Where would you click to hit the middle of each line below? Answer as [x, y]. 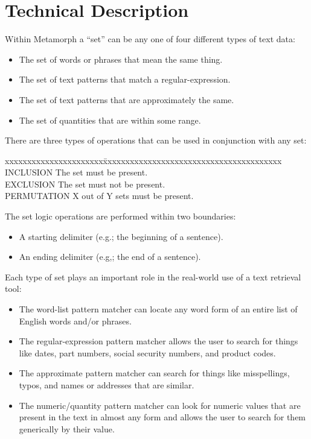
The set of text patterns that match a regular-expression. [125, 79]
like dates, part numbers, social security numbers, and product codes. [147, 352]
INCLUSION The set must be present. [76, 172]
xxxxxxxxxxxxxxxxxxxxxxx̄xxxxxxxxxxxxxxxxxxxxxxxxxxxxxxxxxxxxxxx [143, 160]
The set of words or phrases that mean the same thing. [121, 59]
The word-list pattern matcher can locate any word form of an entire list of [158, 309]
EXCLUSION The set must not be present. [85, 184]
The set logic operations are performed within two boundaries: [120, 216]
